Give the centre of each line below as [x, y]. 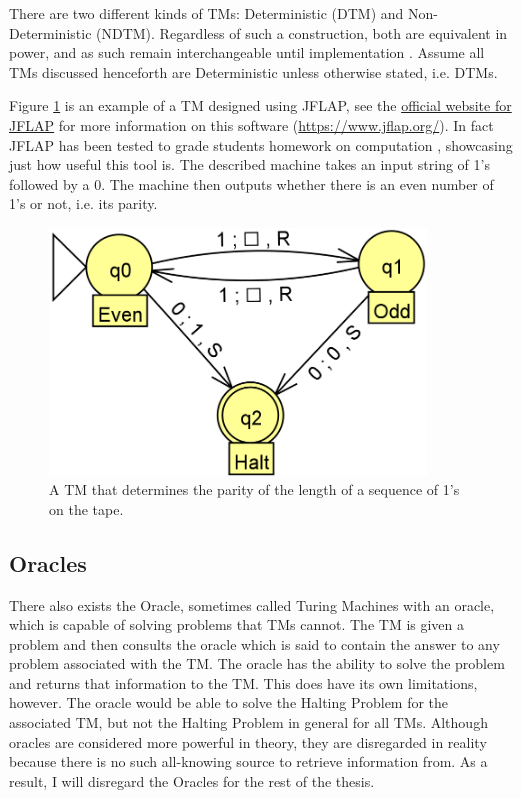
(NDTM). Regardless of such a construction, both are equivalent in [302, 32]
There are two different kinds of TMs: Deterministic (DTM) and [206, 13]
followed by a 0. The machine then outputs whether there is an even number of [251, 183]
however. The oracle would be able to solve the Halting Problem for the [229, 702]
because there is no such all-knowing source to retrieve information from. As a [248, 761]
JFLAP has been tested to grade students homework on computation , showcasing [261, 144]
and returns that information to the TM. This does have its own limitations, [243, 682]
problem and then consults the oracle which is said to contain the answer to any [254, 643]
